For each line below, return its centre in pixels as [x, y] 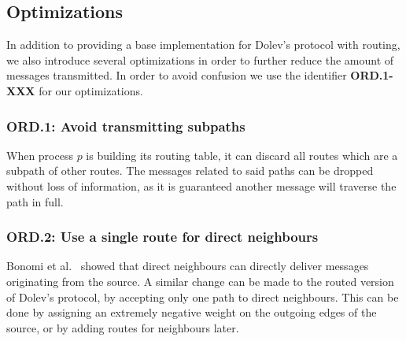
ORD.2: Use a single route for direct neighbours [162, 237]
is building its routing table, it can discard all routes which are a [242, 155]
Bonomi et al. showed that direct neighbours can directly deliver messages [188, 266]
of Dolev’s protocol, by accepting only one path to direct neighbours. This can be [203, 297]
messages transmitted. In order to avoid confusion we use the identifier [177, 75]
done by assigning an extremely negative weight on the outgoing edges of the [192, 312]
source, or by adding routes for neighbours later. [123, 327]
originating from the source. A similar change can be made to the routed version [200, 281]
